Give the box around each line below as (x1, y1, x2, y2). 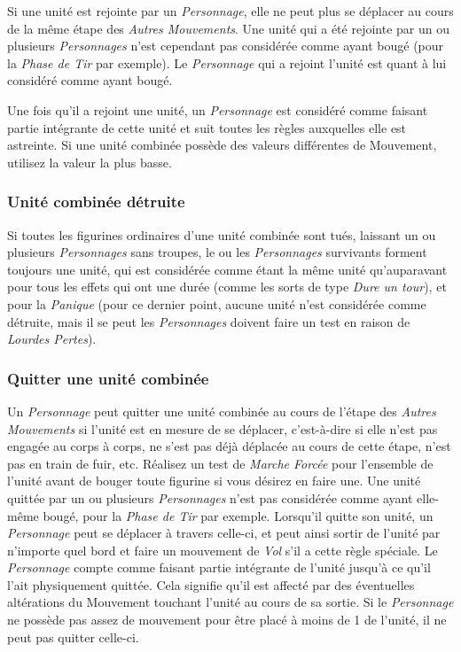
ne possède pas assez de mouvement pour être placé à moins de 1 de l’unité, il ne (7, 610, 447, 629)
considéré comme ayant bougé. (7, 71, 173, 89)
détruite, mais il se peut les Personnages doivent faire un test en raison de (7, 312, 410, 330)
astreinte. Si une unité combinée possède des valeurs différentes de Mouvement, (7, 136, 437, 154)
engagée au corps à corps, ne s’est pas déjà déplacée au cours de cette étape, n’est (7, 437, 451, 455)
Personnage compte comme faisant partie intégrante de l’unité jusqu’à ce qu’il (7, 558, 431, 577)
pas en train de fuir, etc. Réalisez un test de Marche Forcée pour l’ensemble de (7, 454, 434, 472)
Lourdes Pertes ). (7, 330, 97, 348)
